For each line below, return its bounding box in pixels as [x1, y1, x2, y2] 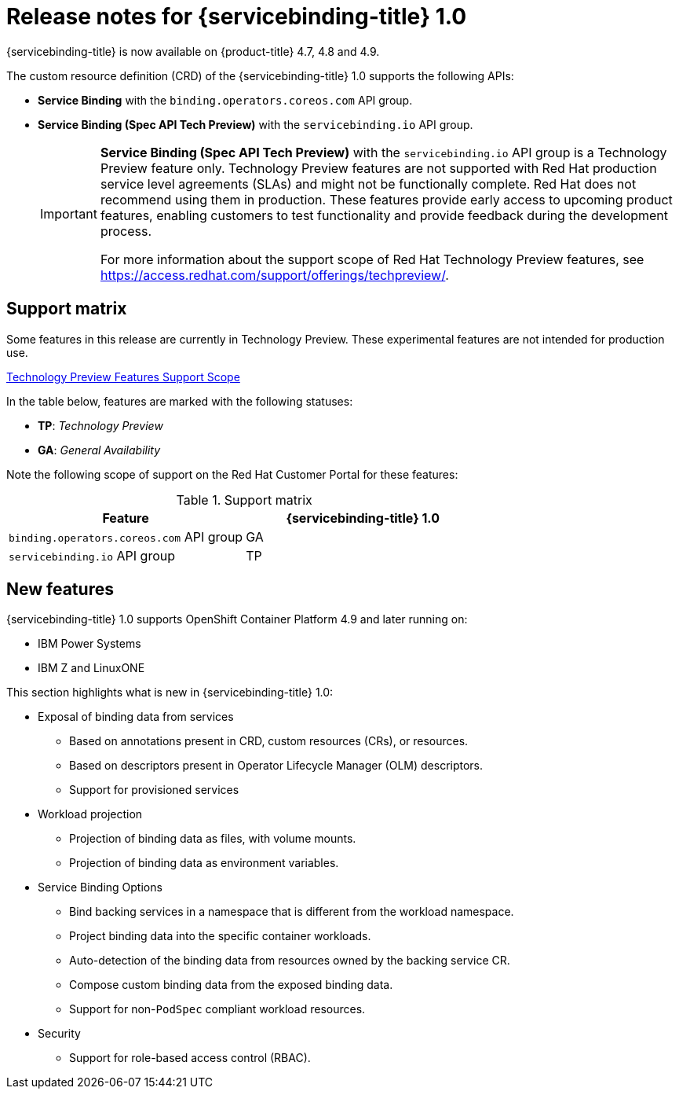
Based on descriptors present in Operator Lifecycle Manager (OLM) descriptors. [69, 759, 484, 773]
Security [38, 1027, 81, 1041]
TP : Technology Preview [38, 418, 163, 432]
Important [40, 205, 97, 222]
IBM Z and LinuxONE [38, 661, 145, 675]
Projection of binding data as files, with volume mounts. [69, 832, 356, 846]
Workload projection [38, 807, 143, 821]
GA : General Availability [38, 443, 161, 457]
